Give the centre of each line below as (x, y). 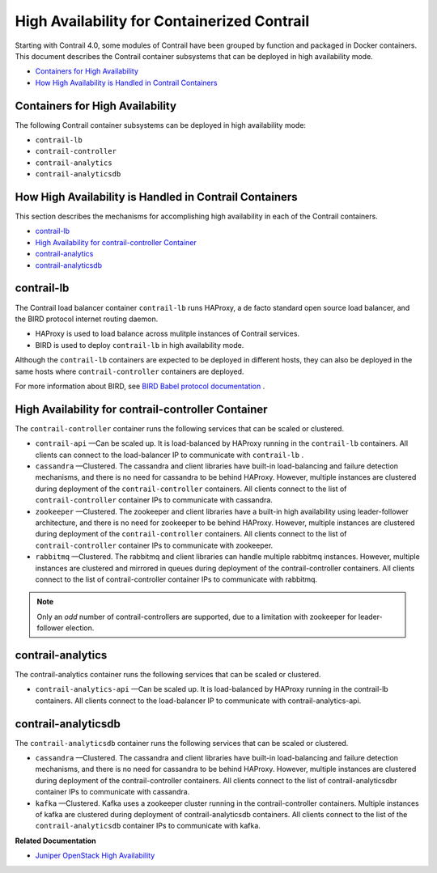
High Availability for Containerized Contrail (162, 21)
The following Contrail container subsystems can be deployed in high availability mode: (161, 125)
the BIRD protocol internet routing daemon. (87, 319)
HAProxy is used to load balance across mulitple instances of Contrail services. (167, 334)
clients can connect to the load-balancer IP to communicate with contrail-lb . (169, 455)
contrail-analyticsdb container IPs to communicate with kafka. (148, 826)
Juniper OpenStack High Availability (95, 856)
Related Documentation (55, 841)
